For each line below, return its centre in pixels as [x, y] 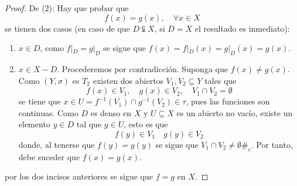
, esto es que [146, 124]
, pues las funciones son [228, 101]
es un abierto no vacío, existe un [235, 112]
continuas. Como [48, 112]
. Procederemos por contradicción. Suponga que [142, 68]
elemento [34, 124]
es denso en [111, 112]
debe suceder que [49, 156]
